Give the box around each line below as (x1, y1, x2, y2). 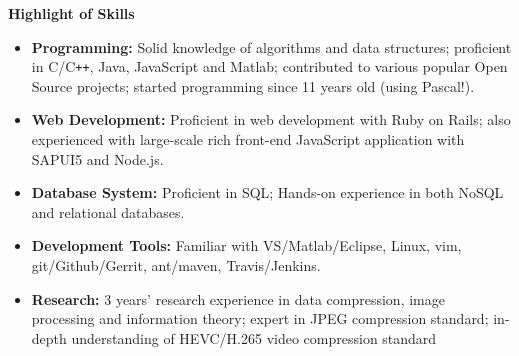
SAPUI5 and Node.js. (31, 148, 164, 169)
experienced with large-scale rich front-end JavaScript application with (31, 129, 465, 150)
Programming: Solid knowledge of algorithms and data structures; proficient (31, 36, 512, 57)
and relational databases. (31, 201, 185, 222)
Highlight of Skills (8, 3, 135, 23)
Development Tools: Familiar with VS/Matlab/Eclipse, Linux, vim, (31, 235, 462, 256)
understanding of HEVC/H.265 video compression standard (71, 327, 437, 348)
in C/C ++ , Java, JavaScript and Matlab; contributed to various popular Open (31, 56, 508, 77)
